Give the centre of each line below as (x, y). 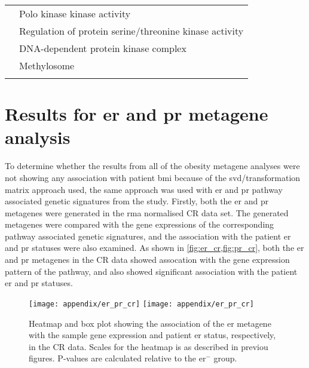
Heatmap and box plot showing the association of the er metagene (150, 323)
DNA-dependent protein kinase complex (103, 48)
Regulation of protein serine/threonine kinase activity (131, 31)
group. (225, 358)
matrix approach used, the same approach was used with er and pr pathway (144, 189)
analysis (38, 137)
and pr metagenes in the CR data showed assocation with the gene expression (147, 260)
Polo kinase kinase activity (75, 13)
